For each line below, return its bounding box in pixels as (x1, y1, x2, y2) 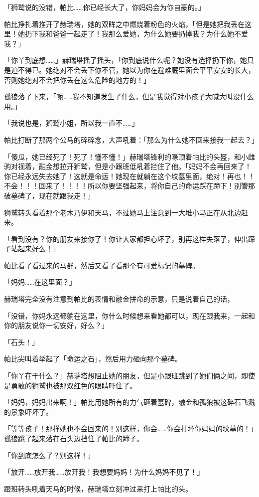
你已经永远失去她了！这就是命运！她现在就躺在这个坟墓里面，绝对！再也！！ (4, 170, 255, 181)
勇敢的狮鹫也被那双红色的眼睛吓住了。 (10, 380, 136, 390)
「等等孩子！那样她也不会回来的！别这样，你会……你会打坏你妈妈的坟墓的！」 (4, 423, 254, 434)
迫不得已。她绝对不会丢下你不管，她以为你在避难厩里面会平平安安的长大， (10, 64, 255, 75)
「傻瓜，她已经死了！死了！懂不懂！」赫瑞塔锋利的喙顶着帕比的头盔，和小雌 (4, 151, 255, 162)
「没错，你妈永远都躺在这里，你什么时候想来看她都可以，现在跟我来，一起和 (4, 310, 255, 321)
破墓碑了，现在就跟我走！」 (4, 190, 95, 200)
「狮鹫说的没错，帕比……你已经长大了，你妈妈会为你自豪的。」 (4, 2, 205, 12)
